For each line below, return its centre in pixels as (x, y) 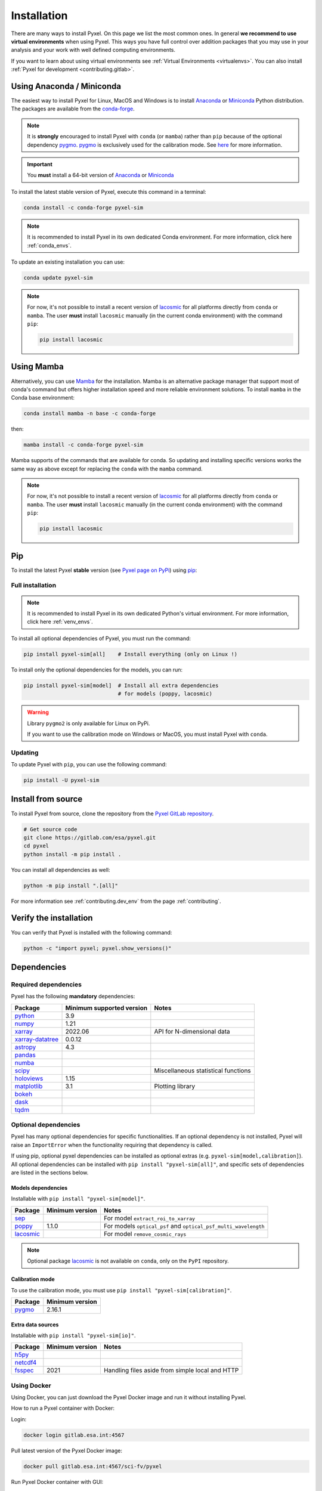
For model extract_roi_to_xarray (149, 1218)
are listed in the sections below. (50, 1173)
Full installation (34, 586)
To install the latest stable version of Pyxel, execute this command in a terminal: (109, 191)
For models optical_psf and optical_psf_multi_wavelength (184, 1226)
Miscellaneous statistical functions (203, 1071)
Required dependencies (46, 984)
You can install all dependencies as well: (61, 870)
